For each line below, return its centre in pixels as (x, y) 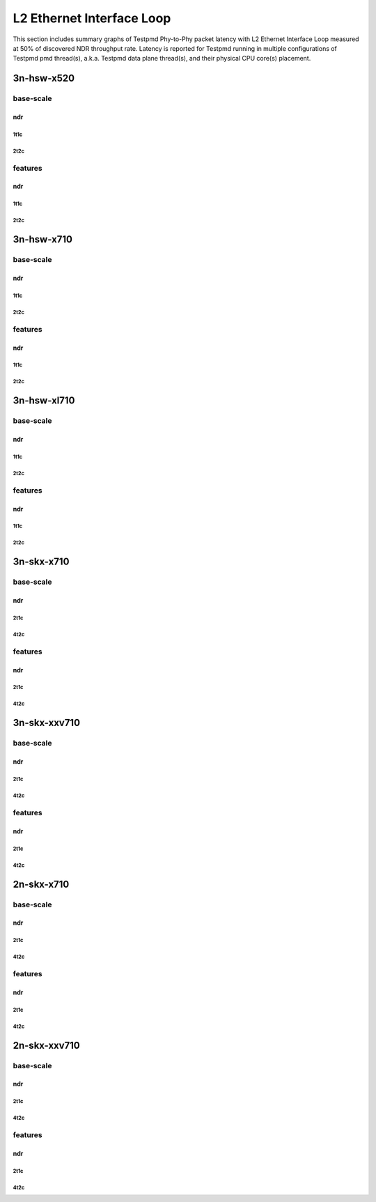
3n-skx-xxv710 (46, 723)
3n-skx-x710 (41, 562)
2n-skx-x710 (41, 884)
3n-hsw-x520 (44, 78)
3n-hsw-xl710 (44, 401)
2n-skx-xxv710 (46, 1045)
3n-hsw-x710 (43, 239)
